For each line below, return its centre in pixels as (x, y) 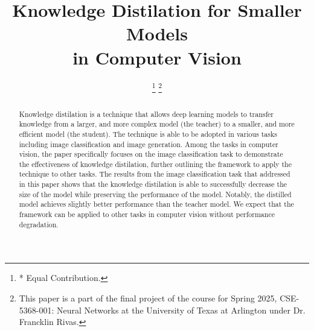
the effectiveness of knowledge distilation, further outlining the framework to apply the (155, 164)
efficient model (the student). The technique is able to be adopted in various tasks (148, 134)
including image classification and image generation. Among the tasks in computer (149, 144)
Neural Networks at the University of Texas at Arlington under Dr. (181, 310)
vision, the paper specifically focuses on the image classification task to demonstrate (151, 154)
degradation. (39, 224)
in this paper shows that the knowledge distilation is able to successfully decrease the (153, 184)
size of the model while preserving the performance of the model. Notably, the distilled (155, 194)
